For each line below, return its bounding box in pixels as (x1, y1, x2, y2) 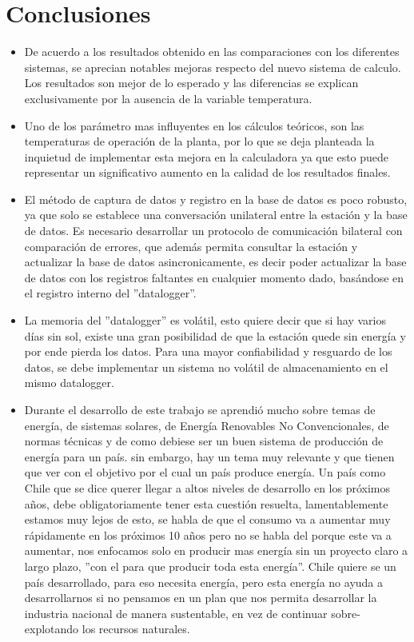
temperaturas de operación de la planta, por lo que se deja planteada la (24, 133, 375, 150)
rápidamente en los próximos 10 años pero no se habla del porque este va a (24, 526, 392, 543)
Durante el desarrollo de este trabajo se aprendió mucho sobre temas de (24, 401, 376, 417)
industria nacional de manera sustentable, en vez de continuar (24, 604, 328, 621)
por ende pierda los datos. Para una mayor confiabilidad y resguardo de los (24, 343, 392, 360)
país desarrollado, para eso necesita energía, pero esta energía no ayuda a (24, 573, 384, 590)
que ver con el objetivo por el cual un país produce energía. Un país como (24, 464, 386, 481)
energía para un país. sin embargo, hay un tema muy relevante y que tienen (24, 448, 395, 465)
